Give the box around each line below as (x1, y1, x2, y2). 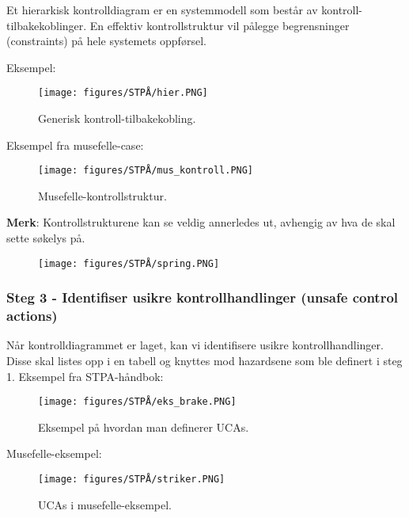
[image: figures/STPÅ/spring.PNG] (38, 257, 220, 269)
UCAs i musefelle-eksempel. (38, 496, 172, 512)
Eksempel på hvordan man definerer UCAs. (38, 418, 249, 435)
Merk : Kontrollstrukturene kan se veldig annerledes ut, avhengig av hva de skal (6, 214, 396, 230)
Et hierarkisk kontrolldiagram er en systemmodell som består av (6, 2, 318, 17)
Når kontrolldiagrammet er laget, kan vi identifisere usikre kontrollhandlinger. (6, 337, 384, 353)
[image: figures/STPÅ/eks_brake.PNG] (38, 396, 237, 408)
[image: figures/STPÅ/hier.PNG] (38, 87, 208, 99)
